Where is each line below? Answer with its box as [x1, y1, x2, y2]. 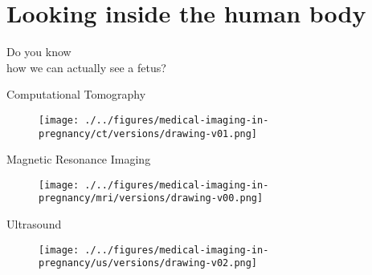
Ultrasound [6, 216, 62, 233]
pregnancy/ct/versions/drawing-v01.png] [39, 127, 258, 140]
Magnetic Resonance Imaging [6, 151, 151, 168]
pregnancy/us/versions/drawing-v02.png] [39, 257, 258, 269]
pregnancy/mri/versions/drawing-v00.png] [39, 192, 264, 204]
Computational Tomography [6, 86, 146, 103]
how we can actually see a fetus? [6, 59, 166, 75]
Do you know [6, 43, 72, 60]
